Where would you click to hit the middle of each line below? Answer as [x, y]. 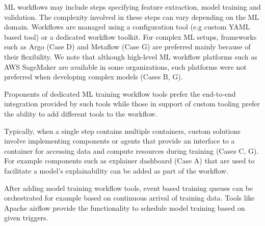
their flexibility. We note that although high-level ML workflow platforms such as [131, 56]
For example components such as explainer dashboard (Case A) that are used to [129, 161]
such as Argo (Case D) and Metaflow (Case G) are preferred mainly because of [127, 47]
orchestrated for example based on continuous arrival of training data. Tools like [129, 198]
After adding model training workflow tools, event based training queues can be [129, 188]
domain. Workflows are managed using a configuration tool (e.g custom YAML [127, 27]
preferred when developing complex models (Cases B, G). [94, 77]
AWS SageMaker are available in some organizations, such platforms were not [125, 66]
